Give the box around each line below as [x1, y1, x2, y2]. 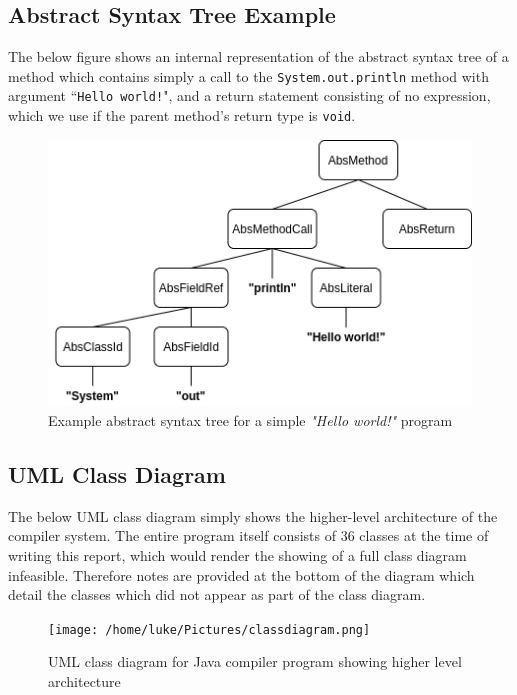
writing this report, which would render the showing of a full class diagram [8, 544, 467, 565]
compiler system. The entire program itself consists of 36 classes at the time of [8, 525, 489, 546]
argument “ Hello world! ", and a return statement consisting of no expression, [8, 85, 491, 106]
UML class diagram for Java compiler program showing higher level [48, 651, 462, 672]
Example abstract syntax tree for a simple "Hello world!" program [48, 409, 453, 430]
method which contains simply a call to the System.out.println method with [8, 65, 489, 86]
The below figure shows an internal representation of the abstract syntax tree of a [8, 46, 509, 67]
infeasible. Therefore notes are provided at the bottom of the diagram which [8, 564, 475, 585]
